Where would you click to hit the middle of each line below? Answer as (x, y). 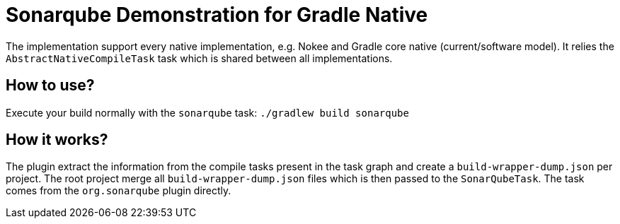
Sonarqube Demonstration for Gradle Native (217, 15)
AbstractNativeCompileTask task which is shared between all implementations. (199, 58)
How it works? (57, 140)
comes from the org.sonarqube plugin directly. (119, 191)
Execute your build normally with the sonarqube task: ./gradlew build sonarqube (207, 112)
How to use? (50, 86)
